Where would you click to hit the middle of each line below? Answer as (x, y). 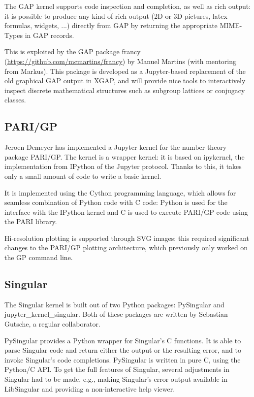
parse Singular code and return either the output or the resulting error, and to (123, 350)
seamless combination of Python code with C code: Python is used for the (116, 202)
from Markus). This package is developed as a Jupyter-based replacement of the (125, 71)
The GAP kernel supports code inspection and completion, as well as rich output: (128, 6)
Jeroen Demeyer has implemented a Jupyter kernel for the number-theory (116, 147)
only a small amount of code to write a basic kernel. (83, 176)
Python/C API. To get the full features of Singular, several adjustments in (117, 369)
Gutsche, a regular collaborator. (52, 324)
